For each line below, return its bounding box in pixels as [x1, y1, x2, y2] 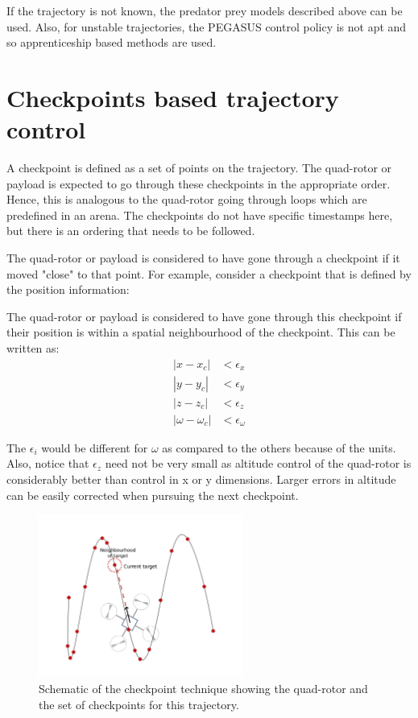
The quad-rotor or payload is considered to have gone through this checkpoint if [6, 307, 402, 324]
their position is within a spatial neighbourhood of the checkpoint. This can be [6, 324, 395, 340]
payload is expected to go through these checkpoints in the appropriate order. [6, 175, 391, 192]
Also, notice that [6, 455, 89, 472]
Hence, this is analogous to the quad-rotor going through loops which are [6, 191, 367, 208]
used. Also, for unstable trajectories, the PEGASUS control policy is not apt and [6, 18, 407, 35]
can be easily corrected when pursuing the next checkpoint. [6, 486, 299, 503]
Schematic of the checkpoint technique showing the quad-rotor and [39, 679, 368, 696]
